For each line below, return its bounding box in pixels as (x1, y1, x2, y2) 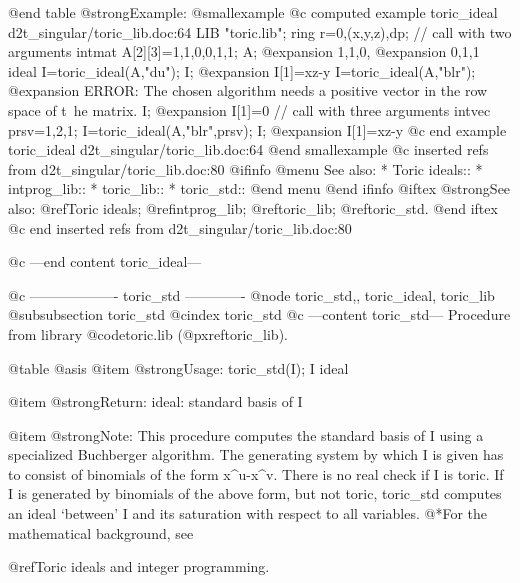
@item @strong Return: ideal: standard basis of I (8, 391, 303, 412)
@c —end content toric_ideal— (8, 251, 202, 272)
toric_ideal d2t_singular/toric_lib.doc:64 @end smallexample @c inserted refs (8, 139, 489, 160)
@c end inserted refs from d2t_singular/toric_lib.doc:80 (8, 217, 352, 238)
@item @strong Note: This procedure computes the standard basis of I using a (8, 424, 484, 445)
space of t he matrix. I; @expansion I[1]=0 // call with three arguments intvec (8, 99, 491, 120)
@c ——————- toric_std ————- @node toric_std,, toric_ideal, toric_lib (8, 284, 495, 305)
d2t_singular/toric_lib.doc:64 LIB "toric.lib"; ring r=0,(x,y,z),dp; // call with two (8, 21, 512, 42)
